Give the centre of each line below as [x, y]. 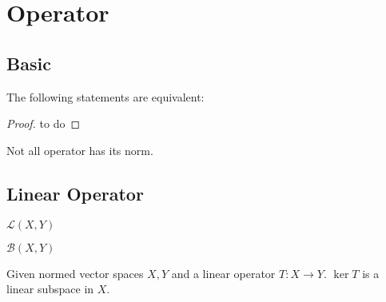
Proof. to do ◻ [44, 123]
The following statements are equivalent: [105, 96]
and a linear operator [223, 273]
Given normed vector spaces [75, 273]
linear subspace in [50, 289]
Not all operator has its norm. [80, 150]
